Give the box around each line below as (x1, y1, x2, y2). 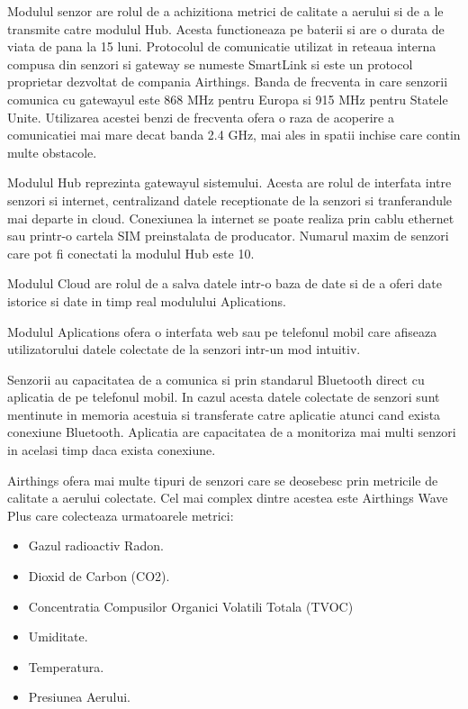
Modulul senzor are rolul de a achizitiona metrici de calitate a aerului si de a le (7, 2, 444, 20)
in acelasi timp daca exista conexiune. (7, 441, 216, 459)
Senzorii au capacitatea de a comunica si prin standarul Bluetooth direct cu (7, 369, 425, 388)
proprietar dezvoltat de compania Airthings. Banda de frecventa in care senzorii (7, 72, 448, 91)
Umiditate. (28, 627, 88, 646)
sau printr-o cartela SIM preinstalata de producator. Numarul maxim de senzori (7, 226, 449, 245)
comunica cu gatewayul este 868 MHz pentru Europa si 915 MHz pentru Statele (7, 89, 448, 108)
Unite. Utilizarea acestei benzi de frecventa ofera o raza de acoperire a (7, 107, 394, 126)
